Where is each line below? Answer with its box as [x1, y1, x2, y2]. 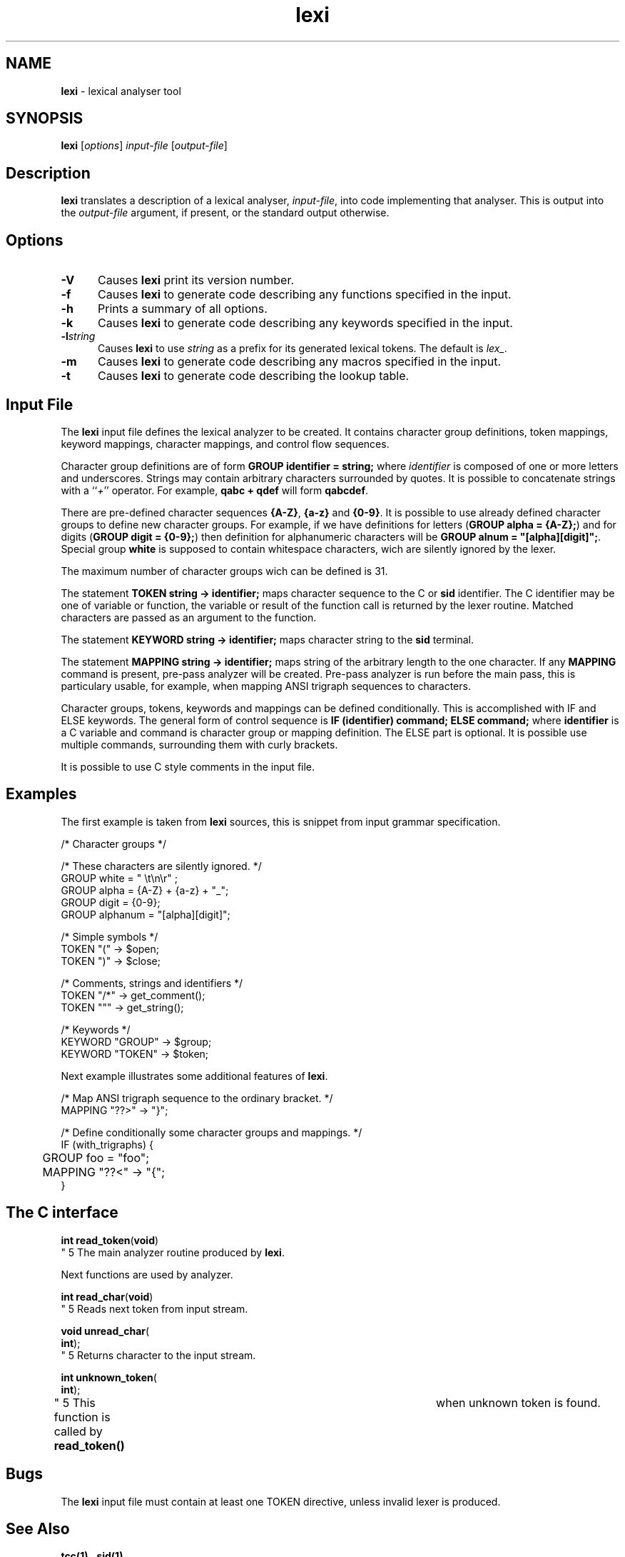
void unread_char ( [61, 1324, 150, 1337]
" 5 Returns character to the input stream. [61, 1348, 256, 1361]
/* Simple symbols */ [61, 930, 158, 943]
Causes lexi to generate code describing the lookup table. [97, 369, 410, 384]
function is [54, 1409, 111, 1424]
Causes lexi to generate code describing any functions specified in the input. [97, 287, 512, 302]
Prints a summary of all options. [97, 301, 268, 316]
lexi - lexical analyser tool [61, 84, 181, 97]
